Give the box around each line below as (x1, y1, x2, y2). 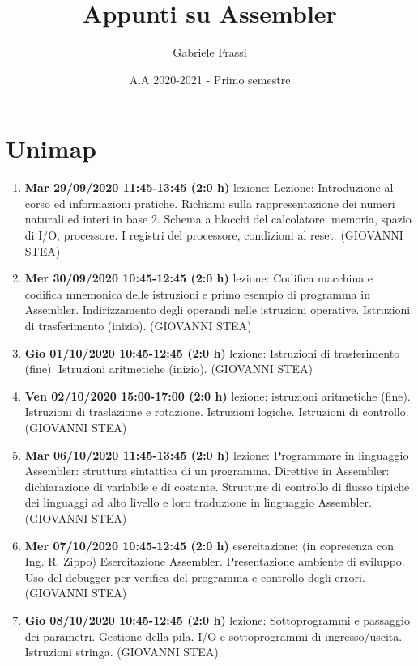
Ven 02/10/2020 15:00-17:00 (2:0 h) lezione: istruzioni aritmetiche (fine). (24, 387, 411, 404)
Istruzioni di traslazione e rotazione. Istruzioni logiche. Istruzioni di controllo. (24, 403, 409, 420)
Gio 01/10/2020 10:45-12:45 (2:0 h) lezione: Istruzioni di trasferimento (24, 344, 400, 361)
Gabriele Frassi (173, 44, 247, 61)
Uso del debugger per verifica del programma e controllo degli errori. (24, 568, 365, 585)
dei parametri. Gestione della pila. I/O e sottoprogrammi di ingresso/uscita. (24, 627, 403, 644)
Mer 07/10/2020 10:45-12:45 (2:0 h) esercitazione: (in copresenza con (24, 537, 394, 554)
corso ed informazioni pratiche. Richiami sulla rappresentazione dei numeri (24, 194, 395, 211)
